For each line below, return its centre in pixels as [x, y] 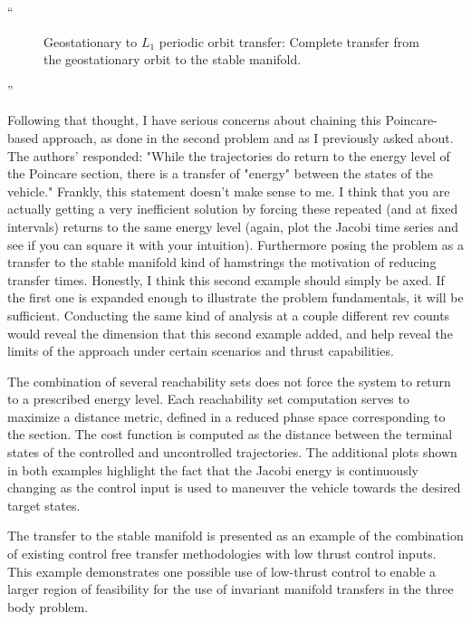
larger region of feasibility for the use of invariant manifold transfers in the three [231, 589]
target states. [44, 505]
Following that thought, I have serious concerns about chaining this [194, 120]
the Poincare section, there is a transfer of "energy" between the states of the [221, 173]
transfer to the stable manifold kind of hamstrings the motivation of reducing [222, 262]
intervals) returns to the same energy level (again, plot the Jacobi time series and [233, 226]
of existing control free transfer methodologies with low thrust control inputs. [222, 554]
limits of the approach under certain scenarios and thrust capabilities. [201, 351]
